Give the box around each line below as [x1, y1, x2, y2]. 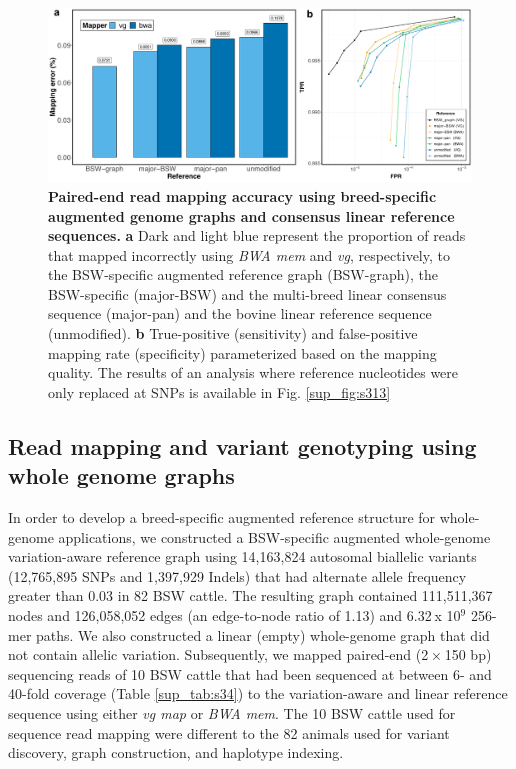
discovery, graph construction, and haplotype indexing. [8, 742, 344, 763]
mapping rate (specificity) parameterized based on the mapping [48, 342, 437, 363]
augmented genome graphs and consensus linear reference [48, 205, 455, 226]
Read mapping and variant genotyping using [8, 430, 477, 461]
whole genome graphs [8, 460, 235, 491]
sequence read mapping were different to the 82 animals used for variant [8, 722, 450, 743]
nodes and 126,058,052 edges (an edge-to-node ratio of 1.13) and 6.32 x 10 [8, 605, 461, 625]
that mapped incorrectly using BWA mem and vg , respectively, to [48, 244, 450, 265]
